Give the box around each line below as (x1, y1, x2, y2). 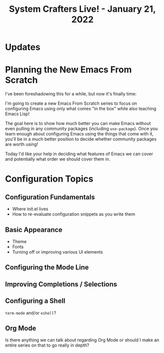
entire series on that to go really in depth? (5, 342, 89, 348)
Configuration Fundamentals (5, 193, 95, 201)
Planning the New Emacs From (5, 64, 132, 75)
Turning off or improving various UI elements (12, 249, 103, 255)
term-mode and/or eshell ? (5, 310, 56, 316)
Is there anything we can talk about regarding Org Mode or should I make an (5, 337, 160, 343)
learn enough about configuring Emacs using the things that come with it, (5, 131, 154, 137)
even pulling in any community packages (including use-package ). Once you (5, 126, 158, 131)
